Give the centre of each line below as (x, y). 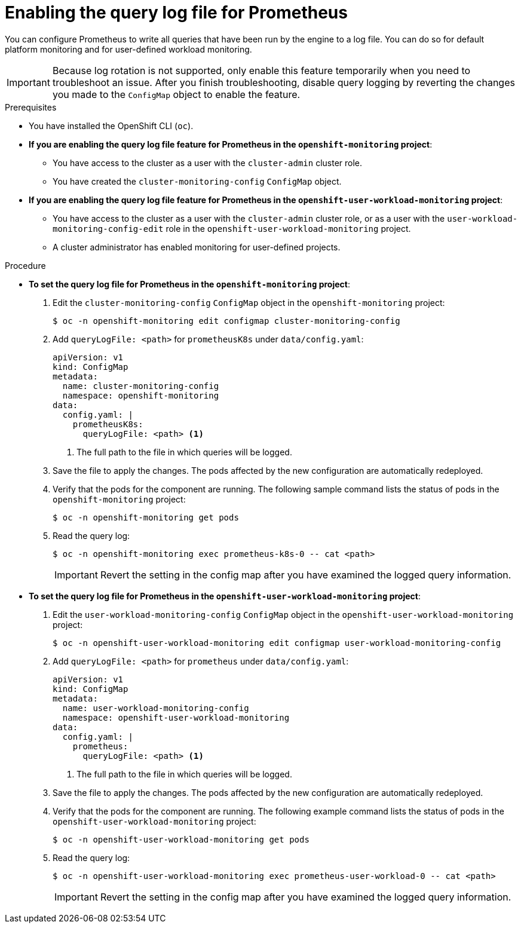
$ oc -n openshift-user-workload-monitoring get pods (181, 839)
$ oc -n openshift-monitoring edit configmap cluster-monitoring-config (226, 321)
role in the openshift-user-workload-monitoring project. (288, 228)
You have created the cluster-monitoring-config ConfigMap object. (197, 181)
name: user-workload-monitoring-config (156, 708)
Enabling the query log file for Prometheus (176, 13)
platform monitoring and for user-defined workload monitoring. (128, 49)
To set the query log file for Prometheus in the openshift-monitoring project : (189, 284)
